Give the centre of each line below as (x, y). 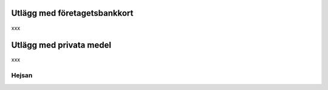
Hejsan (22, 75)
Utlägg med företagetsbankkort (72, 13)
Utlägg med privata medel (61, 45)
